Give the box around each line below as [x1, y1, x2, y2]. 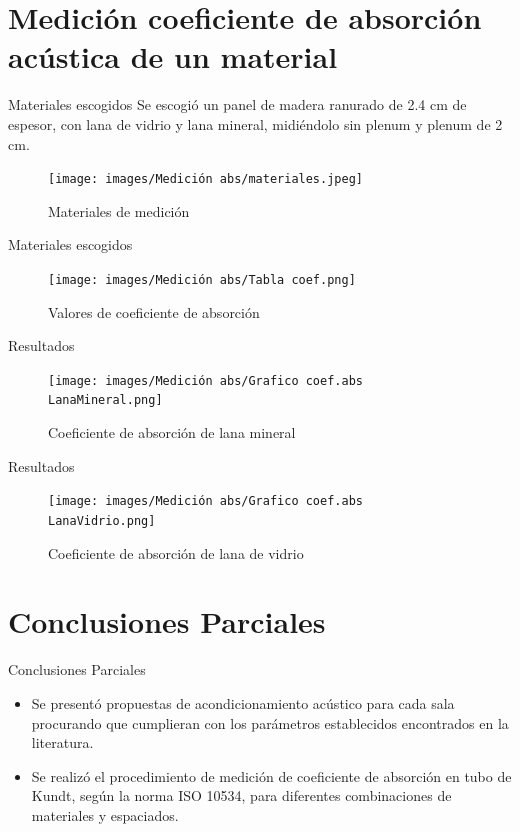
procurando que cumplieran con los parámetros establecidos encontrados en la [31, 712, 509, 733]
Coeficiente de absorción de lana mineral [48, 422, 296, 443]
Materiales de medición [48, 200, 190, 221]
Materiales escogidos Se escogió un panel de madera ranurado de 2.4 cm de [8, 94, 467, 115]
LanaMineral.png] [48, 393, 163, 408]
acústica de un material [8, 36, 338, 77]
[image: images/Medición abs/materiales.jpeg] [48, 172, 363, 187]
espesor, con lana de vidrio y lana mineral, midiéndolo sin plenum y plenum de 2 [8, 113, 503, 134]
